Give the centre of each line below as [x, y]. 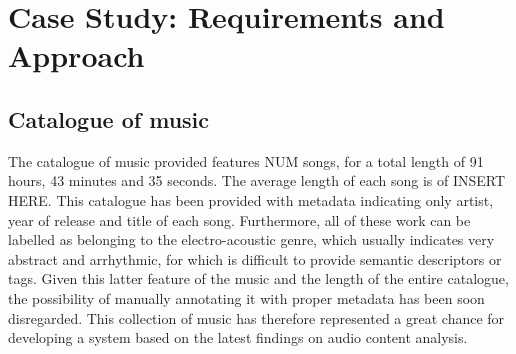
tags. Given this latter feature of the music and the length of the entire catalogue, [258, 278]
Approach [76, 55]
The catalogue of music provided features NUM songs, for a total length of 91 [246, 160]
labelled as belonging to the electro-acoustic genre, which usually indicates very [251, 239]
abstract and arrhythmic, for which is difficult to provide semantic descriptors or [255, 258]
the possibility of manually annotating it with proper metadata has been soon [246, 297]
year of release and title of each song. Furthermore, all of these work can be [239, 219]
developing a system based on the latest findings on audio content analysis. [238, 337]
